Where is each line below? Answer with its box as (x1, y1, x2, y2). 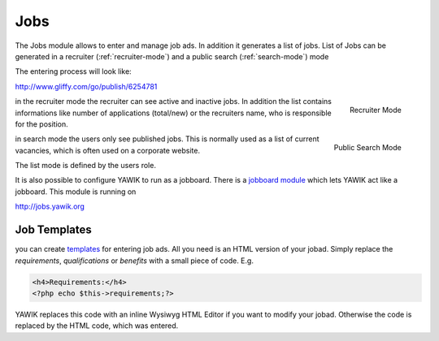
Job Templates (15, 223, 93, 237)
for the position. (15, 119, 68, 129)
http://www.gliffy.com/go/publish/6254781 (15, 81, 158, 91)
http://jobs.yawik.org (15, 201, 85, 211)
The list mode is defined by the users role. (15, 161, 156, 170)
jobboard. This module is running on (15, 187, 137, 196)
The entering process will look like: (15, 67, 132, 76)
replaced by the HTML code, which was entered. (15, 321, 179, 330)
